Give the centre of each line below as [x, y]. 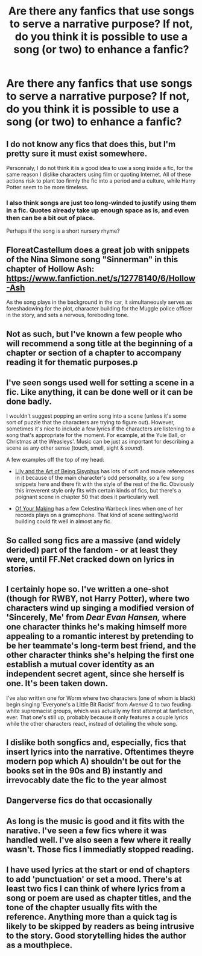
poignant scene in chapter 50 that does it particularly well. [87, 497]
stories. [21, 569]
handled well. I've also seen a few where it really [99, 840]
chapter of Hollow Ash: [50, 269]
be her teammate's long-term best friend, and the [101, 646]
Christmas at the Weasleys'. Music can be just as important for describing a [100, 442]
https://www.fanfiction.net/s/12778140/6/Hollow [101, 278]
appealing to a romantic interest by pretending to [100, 636]
